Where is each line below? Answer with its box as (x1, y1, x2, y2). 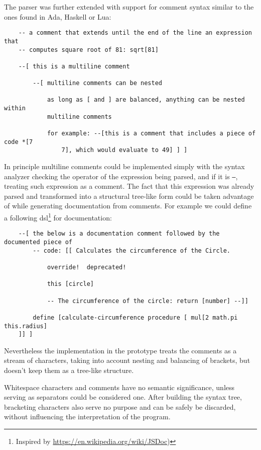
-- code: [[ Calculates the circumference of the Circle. (33, 247, 231, 254)
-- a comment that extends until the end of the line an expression (18, 29, 252, 37)
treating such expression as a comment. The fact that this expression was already (4, 181, 254, 191)
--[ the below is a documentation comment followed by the (18, 230, 220, 238)
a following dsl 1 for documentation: (4, 211, 112, 222)
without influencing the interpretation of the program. (4, 411, 171, 422)
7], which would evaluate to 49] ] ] (61, 146, 188, 154)
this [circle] (47, 280, 94, 288)
